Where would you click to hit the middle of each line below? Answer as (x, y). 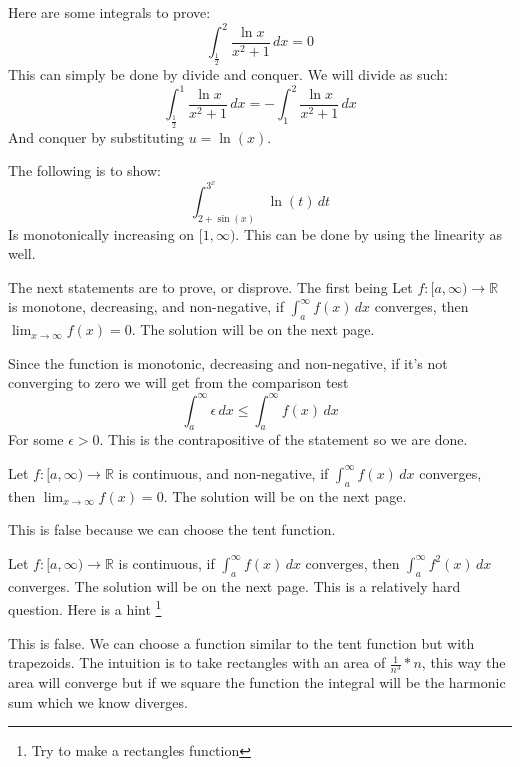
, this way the (463, 662)
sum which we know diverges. (98, 701)
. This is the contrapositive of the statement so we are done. (283, 439)
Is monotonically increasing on (101, 233)
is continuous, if (166, 562)
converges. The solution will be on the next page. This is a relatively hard (234, 585)
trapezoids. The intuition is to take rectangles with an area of (197, 662)
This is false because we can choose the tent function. (172, 529)
